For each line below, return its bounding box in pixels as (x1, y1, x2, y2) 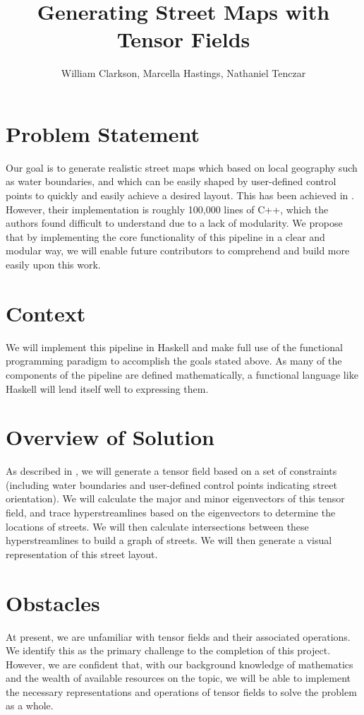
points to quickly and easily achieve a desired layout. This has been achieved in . (6, 188, 354, 203)
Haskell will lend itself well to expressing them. (6, 381, 209, 396)
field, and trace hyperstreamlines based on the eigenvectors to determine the (6, 505, 336, 519)
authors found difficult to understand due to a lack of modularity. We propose (6, 215, 343, 230)
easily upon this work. (6, 257, 101, 271)
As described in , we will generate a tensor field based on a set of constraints (6, 463, 337, 478)
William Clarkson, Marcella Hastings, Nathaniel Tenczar (61, 66, 306, 81)
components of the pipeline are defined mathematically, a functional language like (6, 367, 358, 382)
